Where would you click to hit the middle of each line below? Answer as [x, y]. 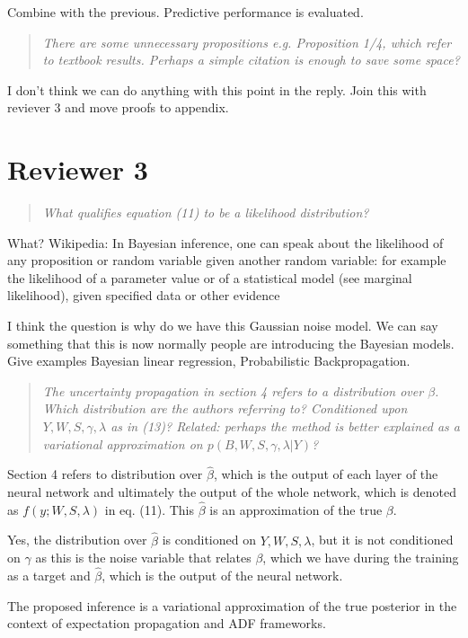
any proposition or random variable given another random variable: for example [227, 260]
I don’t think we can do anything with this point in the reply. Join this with [217, 89]
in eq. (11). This [150, 509]
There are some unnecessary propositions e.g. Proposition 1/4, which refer [247, 42]
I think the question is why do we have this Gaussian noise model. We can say [223, 326]
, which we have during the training [361, 558]
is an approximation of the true [296, 509]
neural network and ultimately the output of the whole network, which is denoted [232, 492]
